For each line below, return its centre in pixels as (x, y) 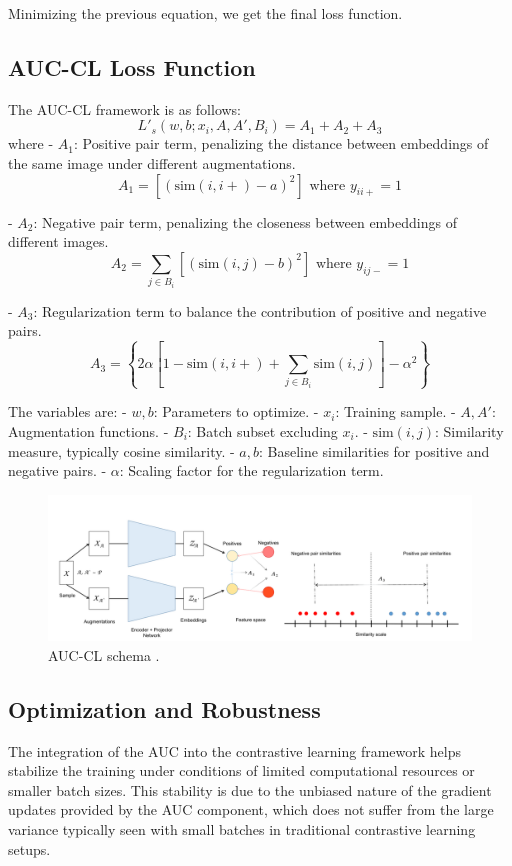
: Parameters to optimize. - (236, 411)
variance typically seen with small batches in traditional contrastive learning (242, 829)
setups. (29, 848)
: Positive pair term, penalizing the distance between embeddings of (281, 143)
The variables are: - (67, 411)
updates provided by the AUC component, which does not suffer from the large (251, 809)
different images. (58, 241)
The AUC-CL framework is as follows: (125, 108)
